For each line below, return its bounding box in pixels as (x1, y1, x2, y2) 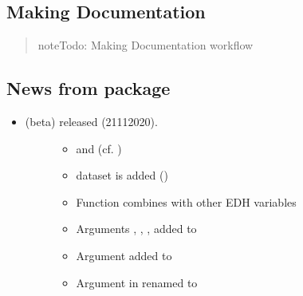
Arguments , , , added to (76, 220, 197, 237)
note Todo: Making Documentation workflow (37, 37, 254, 53)
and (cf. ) (76, 140, 122, 156)
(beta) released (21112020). (25, 113, 158, 129)
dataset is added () (76, 167, 168, 184)
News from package (6, 76, 171, 101)
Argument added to (76, 247, 172, 263)
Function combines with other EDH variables (76, 193, 297, 210)
